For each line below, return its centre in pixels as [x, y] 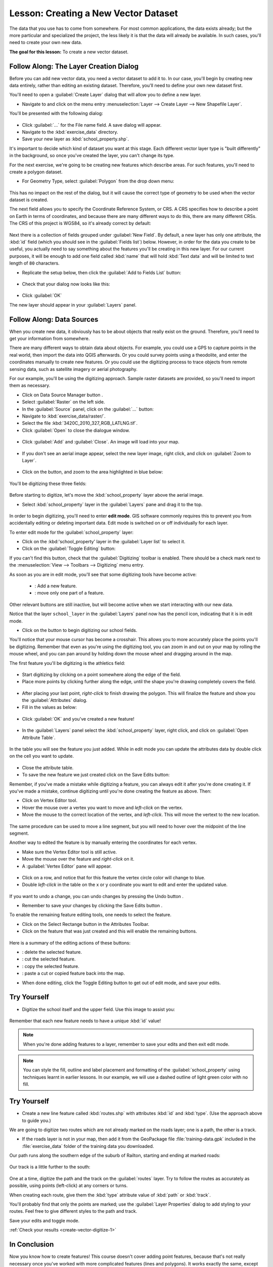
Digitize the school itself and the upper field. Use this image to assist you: [99, 1009]
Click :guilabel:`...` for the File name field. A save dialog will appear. [92, 125]
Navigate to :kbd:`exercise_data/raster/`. [64, 416]
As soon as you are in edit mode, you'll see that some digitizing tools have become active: [103, 574]
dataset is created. [29, 200]
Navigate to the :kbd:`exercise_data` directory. [70, 132]
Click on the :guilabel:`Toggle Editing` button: [69, 549]
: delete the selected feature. [52, 952]
